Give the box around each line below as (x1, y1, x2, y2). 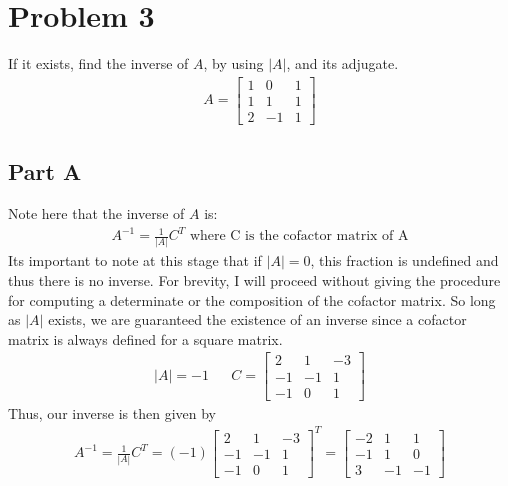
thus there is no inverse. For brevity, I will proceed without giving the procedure (8, 270, 501, 291)
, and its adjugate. (286, 53, 399, 74)
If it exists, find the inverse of (8, 53, 189, 74)
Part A (8, 156, 82, 187)
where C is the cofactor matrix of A (189, 229, 409, 244)
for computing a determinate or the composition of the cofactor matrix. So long (8, 289, 496, 310)
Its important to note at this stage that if (8, 250, 262, 271)
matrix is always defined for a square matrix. (8, 328, 283, 349)
